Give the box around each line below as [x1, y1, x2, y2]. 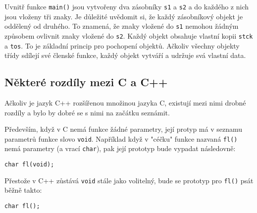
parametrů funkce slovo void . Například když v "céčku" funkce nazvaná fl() [4, 133, 238, 144]
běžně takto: [4, 185, 42, 195]
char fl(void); [4, 161, 54, 168]
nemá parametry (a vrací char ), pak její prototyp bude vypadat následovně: [4, 143, 236, 154]
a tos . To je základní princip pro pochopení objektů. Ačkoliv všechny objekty [4, 40, 240, 51]
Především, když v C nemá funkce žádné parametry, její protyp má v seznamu [4, 124, 242, 134]
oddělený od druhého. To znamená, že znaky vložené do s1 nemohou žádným [4, 21, 239, 31]
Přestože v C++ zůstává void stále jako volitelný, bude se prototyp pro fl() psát [4, 175, 254, 185]
